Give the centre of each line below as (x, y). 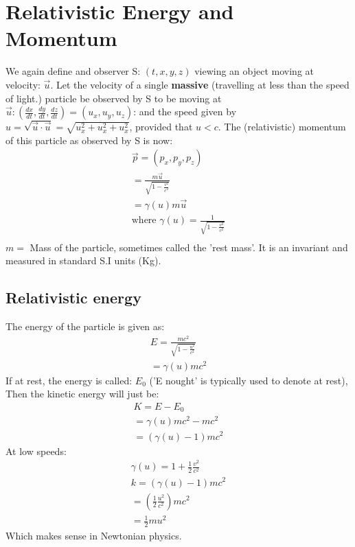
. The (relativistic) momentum (282, 127)
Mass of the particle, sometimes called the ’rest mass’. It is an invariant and (189, 247)
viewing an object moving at (254, 71)
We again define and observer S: (73, 71)
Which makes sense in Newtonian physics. (94, 535)
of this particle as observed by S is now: (89, 140)
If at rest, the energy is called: (69, 380)
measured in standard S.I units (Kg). (83, 260)
